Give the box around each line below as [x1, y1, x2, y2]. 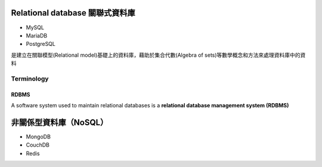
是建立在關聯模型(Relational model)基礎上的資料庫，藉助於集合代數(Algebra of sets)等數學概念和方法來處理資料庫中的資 [11, 51, 306, 58]
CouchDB [26, 141, 50, 149]
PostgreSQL [26, 41, 56, 48]
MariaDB [26, 32, 48, 39]
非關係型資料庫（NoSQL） [11, 117, 109, 128]
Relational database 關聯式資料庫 [11, 8, 135, 18]
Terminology [11, 75, 49, 83]
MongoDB [26, 133, 51, 140]
